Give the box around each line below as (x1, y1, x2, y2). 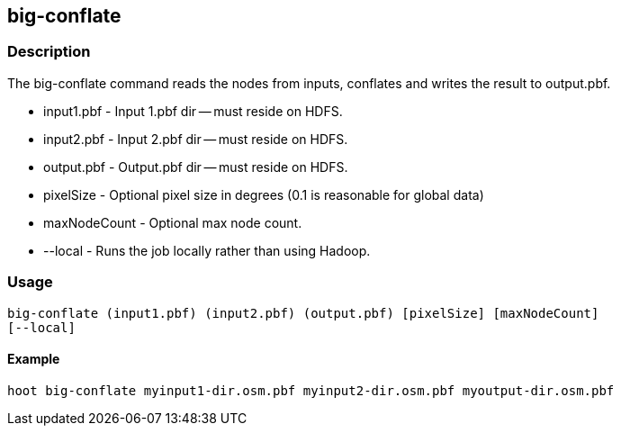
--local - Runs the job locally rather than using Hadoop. (43, 242, 371, 258)
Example (7, 351, 60, 367)
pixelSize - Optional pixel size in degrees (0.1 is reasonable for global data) (43, 186, 484, 203)
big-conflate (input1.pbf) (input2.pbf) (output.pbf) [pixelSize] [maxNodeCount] (7, 305, 599, 320)
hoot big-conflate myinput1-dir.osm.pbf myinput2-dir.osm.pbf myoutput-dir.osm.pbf (7, 383, 615, 398)
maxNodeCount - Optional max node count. (43, 214, 302, 230)
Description (7, 42, 91, 61)
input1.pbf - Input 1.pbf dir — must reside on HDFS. (43, 103, 343, 119)
